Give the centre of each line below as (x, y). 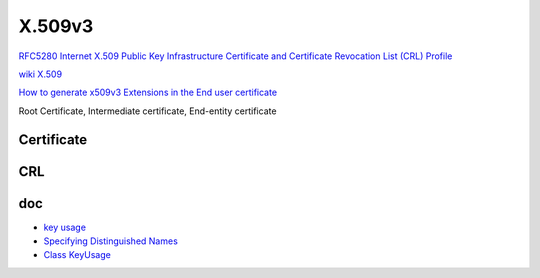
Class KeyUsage (77, 255)
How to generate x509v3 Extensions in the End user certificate (148, 92)
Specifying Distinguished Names (111, 241)
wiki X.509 (40, 74)
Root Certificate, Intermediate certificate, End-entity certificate (147, 111)
